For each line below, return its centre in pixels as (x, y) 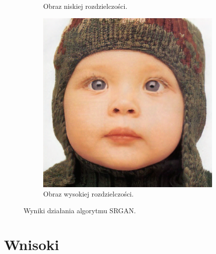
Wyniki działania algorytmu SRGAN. (80, 210)
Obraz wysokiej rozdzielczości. (89, 194)
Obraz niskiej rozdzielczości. (85, 6)
